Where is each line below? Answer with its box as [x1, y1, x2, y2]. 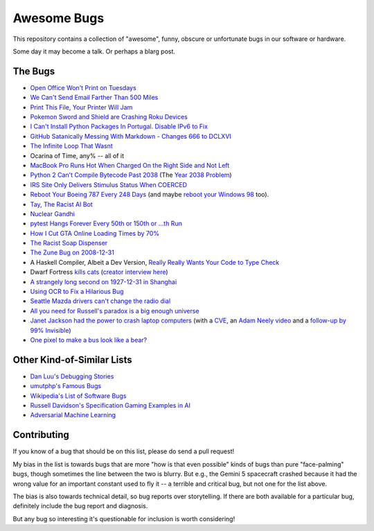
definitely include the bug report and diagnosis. [12, 502, 148, 510]
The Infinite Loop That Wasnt [30, 142, 114, 150]
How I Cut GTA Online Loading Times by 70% [30, 229, 159, 237]
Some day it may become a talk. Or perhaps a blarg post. [12, 47, 176, 55]
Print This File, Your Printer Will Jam [30, 103, 133, 111]
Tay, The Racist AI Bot [30, 200, 93, 208]
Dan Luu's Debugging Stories [30, 372, 114, 381]
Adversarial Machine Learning [30, 411, 116, 419]
